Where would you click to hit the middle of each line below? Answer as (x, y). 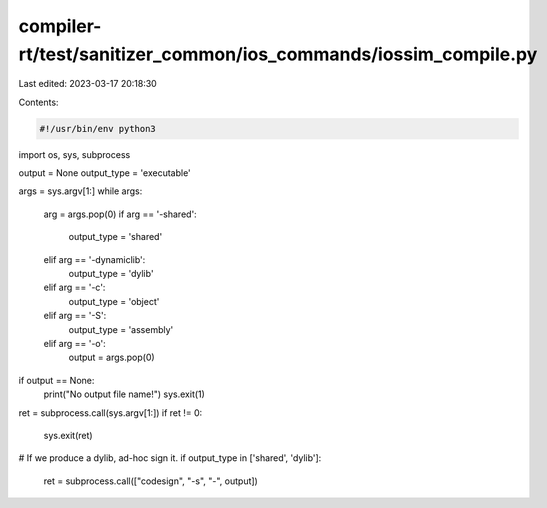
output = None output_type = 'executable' (105, 173)
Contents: (38, 102)
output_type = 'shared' (115, 237)
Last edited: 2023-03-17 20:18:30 (87, 84)
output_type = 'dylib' (111, 274)
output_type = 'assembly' (121, 329)
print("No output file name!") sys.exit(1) (124, 394)
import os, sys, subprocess (74, 154)
